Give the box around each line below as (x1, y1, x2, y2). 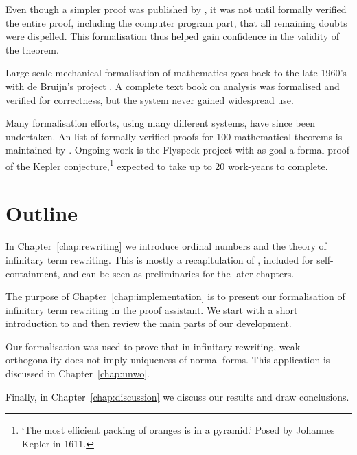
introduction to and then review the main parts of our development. (5, 316, 292, 330)
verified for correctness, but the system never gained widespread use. (5, 92, 294, 107)
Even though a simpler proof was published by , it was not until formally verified (5, 2, 347, 16)
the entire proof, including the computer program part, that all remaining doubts (5, 15, 347, 30)
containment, (5, 266, 60, 280)
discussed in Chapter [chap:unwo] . (5, 366, 150, 381)
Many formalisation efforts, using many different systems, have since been (5, 116, 315, 130)
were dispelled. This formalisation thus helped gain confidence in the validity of (5, 29, 340, 43)
